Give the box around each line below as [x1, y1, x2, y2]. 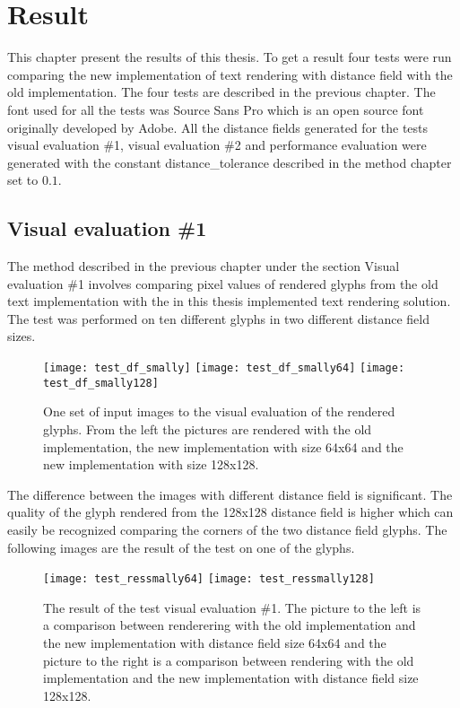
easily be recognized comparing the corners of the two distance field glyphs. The [7, 520, 447, 538]
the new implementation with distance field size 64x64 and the [43, 633, 386, 651]
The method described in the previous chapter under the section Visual [7, 257, 400, 275]
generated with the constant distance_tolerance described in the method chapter [7, 153, 452, 171]
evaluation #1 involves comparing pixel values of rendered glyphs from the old [7, 274, 438, 293]
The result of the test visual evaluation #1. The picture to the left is [43, 598, 421, 616]
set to [7, 170, 39, 189]
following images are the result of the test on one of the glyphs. [7, 538, 355, 556]
